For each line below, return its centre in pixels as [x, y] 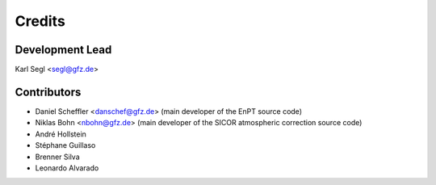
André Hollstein [61, 134]
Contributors [48, 92]
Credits [40, 21]
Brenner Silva [57, 157]
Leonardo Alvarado [67, 168]
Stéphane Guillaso [65, 145]
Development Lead [63, 50]
